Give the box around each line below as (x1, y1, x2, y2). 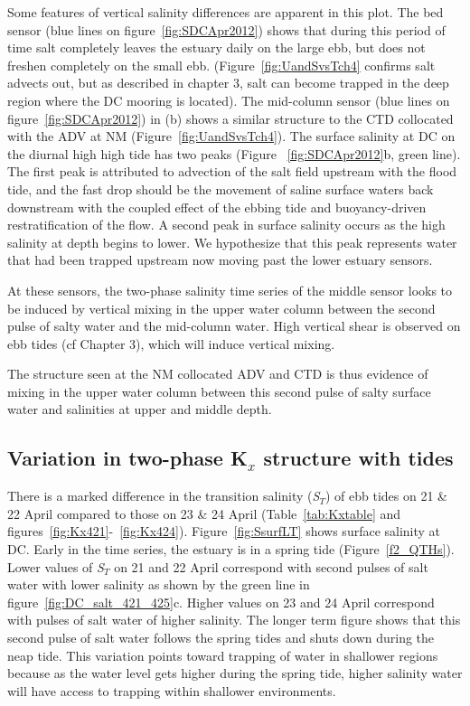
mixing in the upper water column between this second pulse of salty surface (7, 381, 431, 400)
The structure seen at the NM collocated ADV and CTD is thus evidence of (7, 364, 428, 383)
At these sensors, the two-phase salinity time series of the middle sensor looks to (7, 280, 453, 299)
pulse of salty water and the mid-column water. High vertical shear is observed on (7, 316, 461, 335)
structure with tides (263, 444, 454, 472)
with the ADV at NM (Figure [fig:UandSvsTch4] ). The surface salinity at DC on (7, 127, 456, 146)
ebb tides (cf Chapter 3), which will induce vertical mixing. (7, 334, 335, 353)
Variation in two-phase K (7, 444, 248, 472)
